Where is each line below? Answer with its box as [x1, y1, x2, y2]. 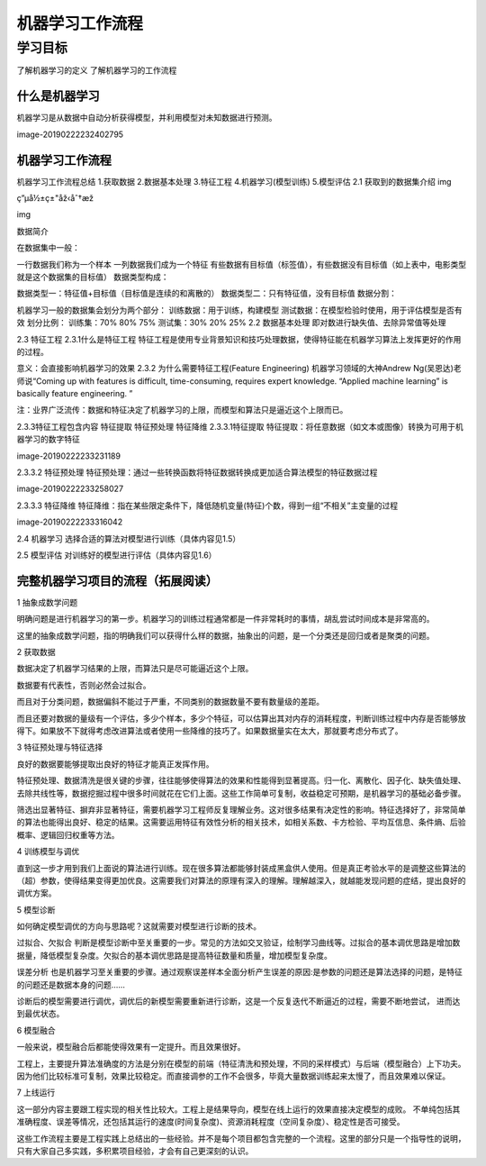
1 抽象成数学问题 [16, 597, 78, 607]
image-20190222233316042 [16, 516, 123, 527]
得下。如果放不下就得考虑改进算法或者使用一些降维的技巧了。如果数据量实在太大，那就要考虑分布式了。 [16, 725, 403, 736]
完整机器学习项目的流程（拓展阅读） [16, 573, 218, 588]
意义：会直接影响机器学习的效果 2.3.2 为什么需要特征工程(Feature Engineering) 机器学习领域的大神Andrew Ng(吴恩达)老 [16, 363, 463, 374]
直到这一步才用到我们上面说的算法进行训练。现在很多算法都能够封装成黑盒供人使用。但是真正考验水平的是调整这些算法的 [16, 862, 466, 873]
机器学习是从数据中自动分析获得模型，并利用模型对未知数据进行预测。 [16, 113, 277, 123]
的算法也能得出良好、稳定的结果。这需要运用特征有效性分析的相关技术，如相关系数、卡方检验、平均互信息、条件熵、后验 [16, 816, 466, 828]
